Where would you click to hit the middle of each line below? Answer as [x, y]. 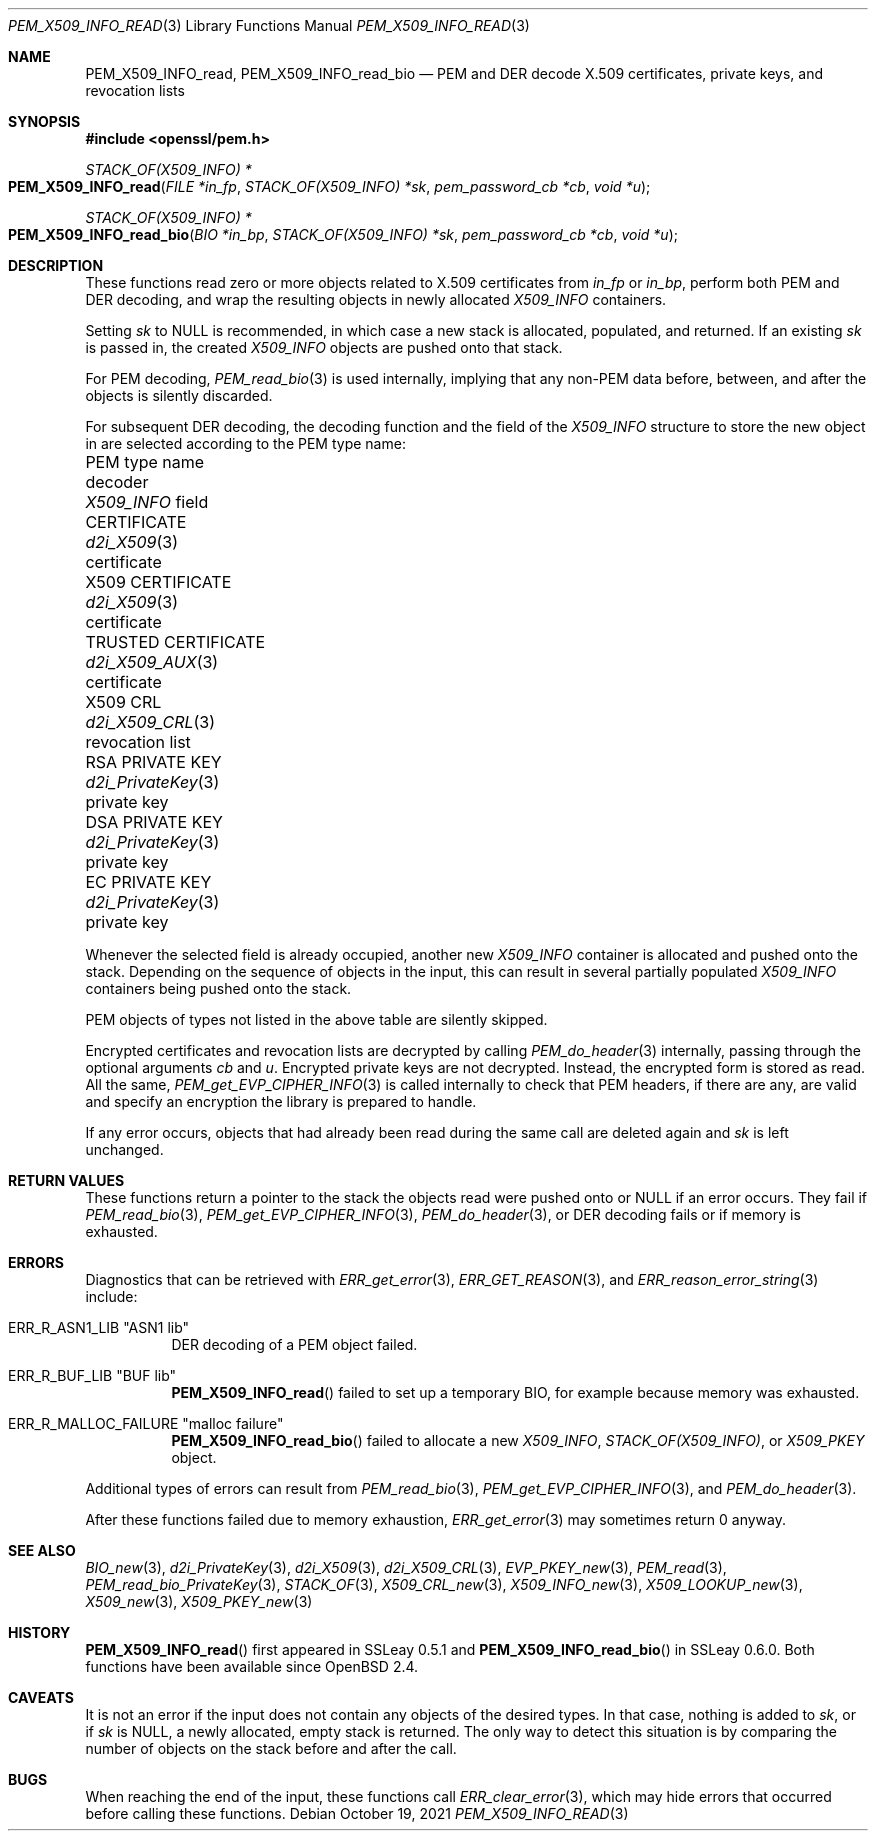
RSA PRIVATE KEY [153, 762]
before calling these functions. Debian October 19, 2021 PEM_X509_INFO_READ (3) [357, 1813]
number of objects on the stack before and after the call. [271, 1748]
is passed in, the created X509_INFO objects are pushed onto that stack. [324, 347]
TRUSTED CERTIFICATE [175, 642]
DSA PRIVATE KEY [154, 822]
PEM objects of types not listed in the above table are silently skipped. [316, 1019]
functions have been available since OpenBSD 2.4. [252, 1666]
